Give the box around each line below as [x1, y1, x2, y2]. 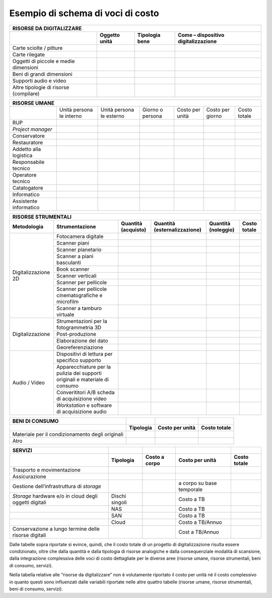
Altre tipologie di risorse [12, 84, 70, 91]
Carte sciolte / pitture [12, 44, 63, 51]
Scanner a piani [56, 253, 94, 260]
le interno [59, 112, 82, 119]
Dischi [111, 492, 126, 499]
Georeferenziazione [56, 343, 103, 350]
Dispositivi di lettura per [56, 350, 113, 357]
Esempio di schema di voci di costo [9, 8, 159, 19]
